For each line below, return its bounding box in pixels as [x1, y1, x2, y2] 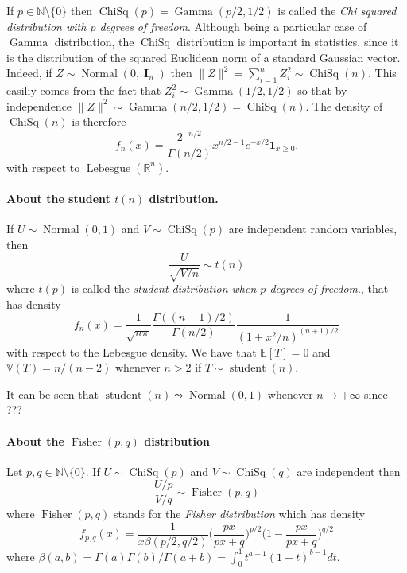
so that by [297, 82, 347, 99]
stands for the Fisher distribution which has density [113, 505, 366, 522]
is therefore [72, 113, 126, 130]
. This [367, 64, 397, 81]
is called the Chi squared [277, 2, 397, 18]
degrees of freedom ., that [269, 279, 389, 296]
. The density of [305, 97, 383, 114]
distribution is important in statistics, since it [176, 33, 399, 50]
